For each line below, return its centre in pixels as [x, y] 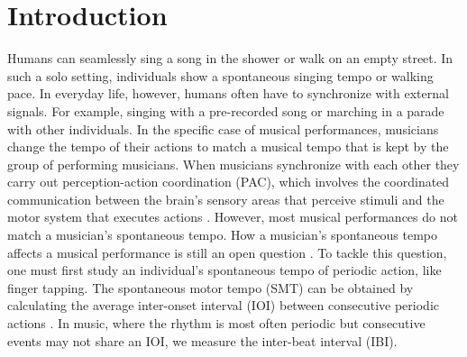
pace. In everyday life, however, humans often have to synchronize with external [228, 93]
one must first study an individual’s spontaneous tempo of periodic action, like [224, 270]
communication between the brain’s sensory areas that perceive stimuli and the [226, 199]
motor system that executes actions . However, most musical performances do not [233, 217]
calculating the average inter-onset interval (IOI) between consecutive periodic [223, 305]
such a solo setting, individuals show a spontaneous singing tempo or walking [220, 75]
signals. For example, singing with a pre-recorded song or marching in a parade [226, 110]
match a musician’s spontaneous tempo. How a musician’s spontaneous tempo [222, 235]
